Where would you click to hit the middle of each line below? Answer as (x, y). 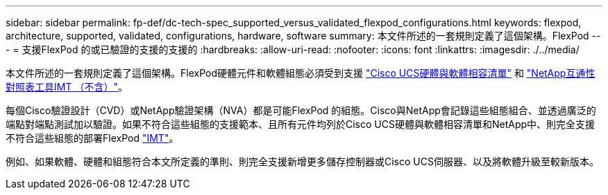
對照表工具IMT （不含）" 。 (67, 87)
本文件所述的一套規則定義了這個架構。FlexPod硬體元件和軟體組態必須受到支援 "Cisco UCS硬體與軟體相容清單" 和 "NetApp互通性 (301, 73)
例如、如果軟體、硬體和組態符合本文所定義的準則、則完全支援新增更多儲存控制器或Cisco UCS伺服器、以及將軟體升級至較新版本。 (302, 161)
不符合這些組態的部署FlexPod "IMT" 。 (92, 138)
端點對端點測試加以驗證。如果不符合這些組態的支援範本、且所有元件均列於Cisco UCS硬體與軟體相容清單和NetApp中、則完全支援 (301, 124)
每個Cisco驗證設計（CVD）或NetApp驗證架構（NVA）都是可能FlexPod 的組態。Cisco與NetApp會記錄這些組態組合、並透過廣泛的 (301, 110)
